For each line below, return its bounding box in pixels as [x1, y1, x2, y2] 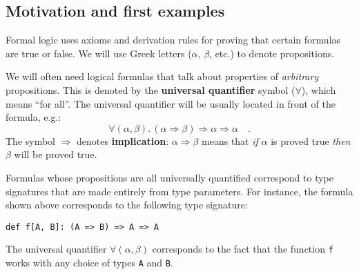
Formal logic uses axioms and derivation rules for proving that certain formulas [6, 32, 341, 47]
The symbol [6, 133, 56, 148]
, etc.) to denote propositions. [209, 46, 335, 60]
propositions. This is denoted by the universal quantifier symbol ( [6, 82, 295, 97]
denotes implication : [77, 133, 169, 148]
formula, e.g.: [6, 110, 61, 124]
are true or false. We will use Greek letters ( [6, 46, 192, 60]
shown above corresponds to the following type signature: [6, 197, 248, 212]
